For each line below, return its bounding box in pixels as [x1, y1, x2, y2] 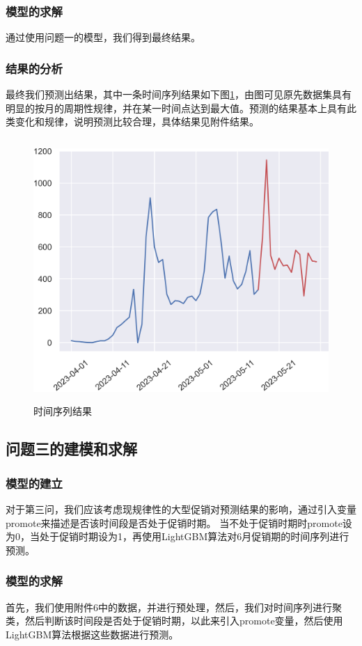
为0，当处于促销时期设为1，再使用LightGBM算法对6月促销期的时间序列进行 [6, 529, 349, 544]
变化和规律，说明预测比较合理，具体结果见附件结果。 [15, 114, 259, 129]
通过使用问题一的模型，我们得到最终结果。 [6, 30, 200, 45]
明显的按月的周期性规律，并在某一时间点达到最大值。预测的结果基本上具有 [6, 100, 347, 115]
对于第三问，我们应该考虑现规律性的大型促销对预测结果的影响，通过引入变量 [6, 501, 356, 516]
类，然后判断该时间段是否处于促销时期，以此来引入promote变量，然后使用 [6, 613, 343, 628]
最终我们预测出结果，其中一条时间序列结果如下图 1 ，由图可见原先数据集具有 [6, 87, 352, 102]
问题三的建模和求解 [6, 438, 137, 459]
